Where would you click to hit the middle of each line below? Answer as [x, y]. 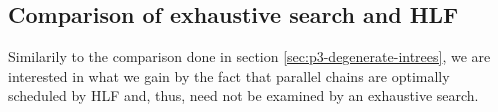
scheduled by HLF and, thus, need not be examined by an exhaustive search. [243, 95]
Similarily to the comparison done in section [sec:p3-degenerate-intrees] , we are [249, 56]
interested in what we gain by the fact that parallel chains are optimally [229, 75]
